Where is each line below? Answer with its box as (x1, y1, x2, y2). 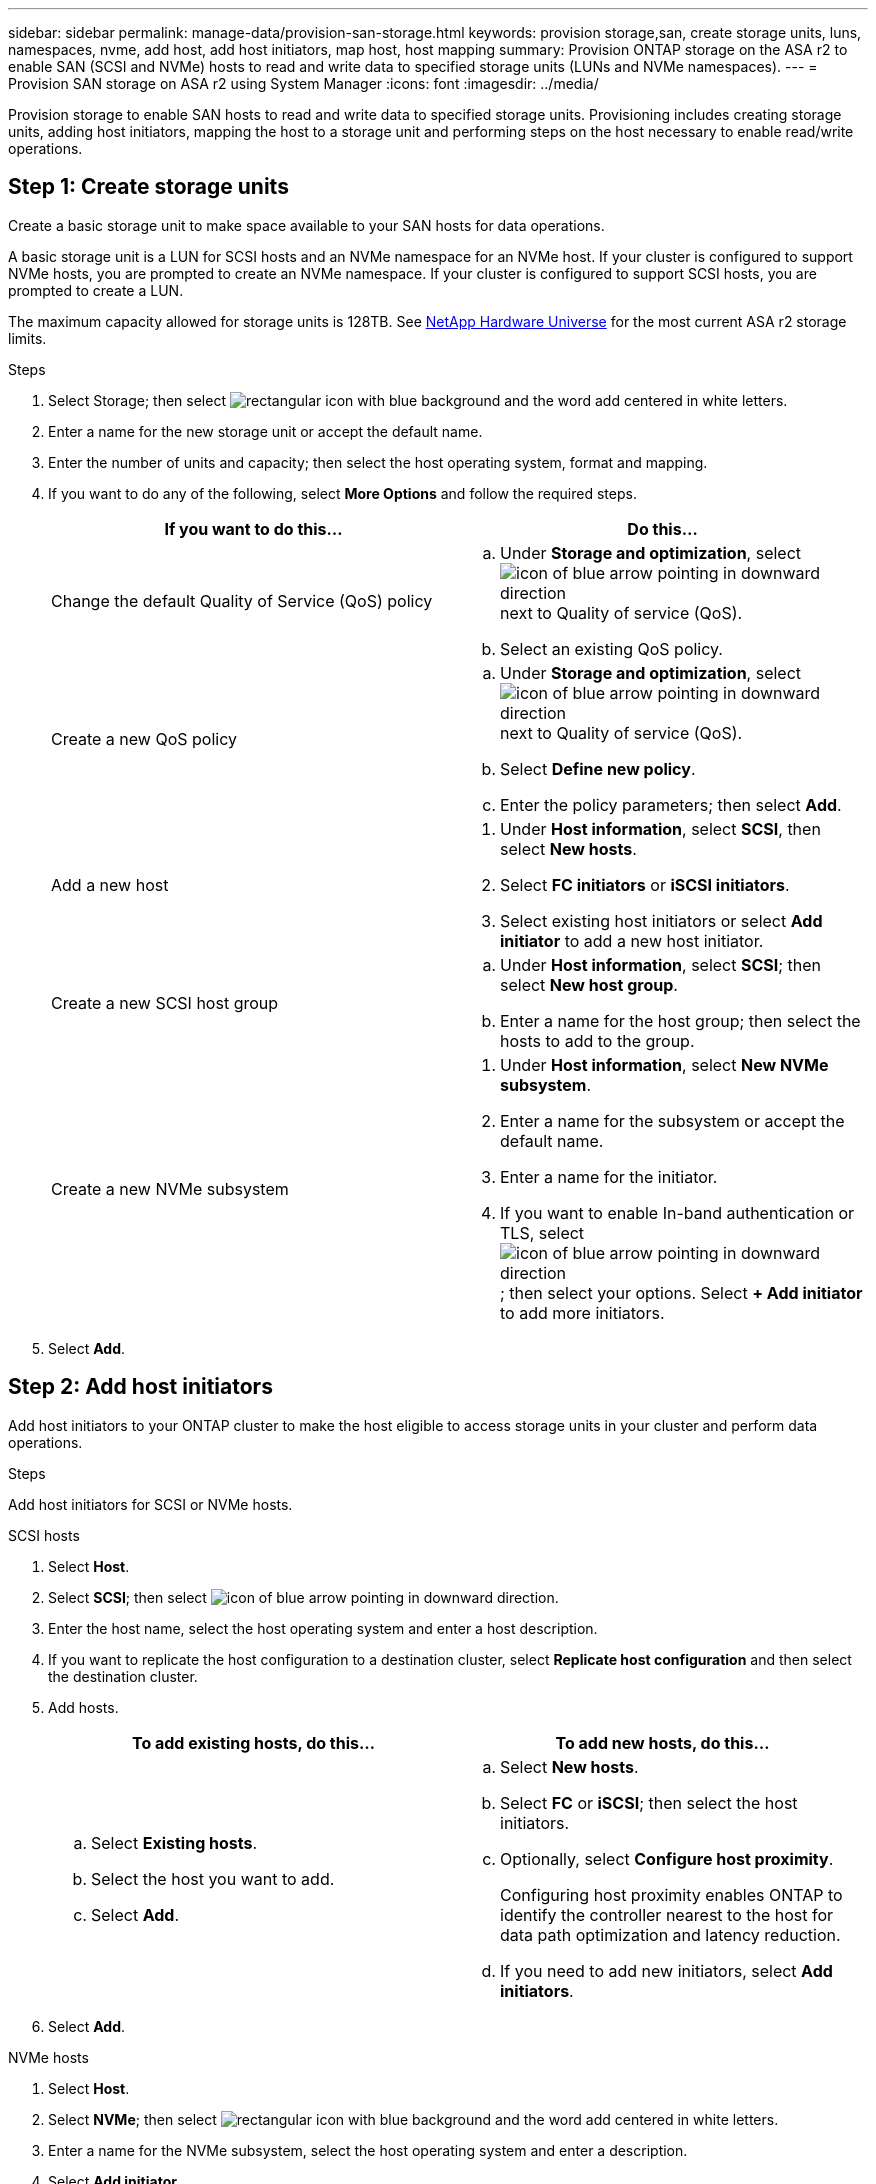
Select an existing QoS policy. (500, 638, 723, 659)
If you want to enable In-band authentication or (500, 1202, 855, 1223)
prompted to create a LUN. (8, 281, 184, 299)
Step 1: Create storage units (8, 174, 289, 200)
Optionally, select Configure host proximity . (500, 1848, 834, 1869)
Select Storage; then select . (48, 391, 788, 409)
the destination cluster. (48, 1667, 198, 1685)
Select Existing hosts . (91, 1832, 258, 1853)
